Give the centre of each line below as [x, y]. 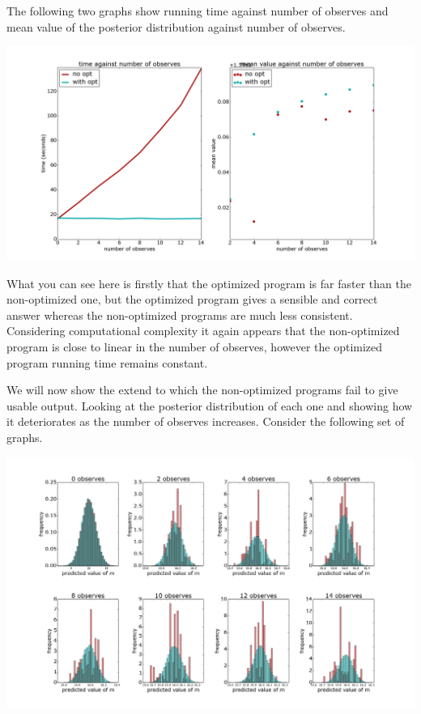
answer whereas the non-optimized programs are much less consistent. [180, 314]
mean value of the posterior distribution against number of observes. [176, 26]
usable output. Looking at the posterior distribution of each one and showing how [210, 405]
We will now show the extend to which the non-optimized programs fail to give [202, 390]
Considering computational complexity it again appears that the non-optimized [203, 331]
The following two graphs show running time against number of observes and [198, 11]
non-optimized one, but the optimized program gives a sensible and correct [192, 299]
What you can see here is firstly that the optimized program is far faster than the [209, 283]
